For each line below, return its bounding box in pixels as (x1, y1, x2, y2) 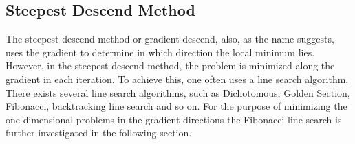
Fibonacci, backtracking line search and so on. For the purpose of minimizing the (6, 99, 347, 113)
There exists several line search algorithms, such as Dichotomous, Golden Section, (6, 85, 350, 99)
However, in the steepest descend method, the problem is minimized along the (6, 58, 335, 73)
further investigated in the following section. (6, 125, 192, 140)
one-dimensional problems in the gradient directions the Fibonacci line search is (6, 112, 342, 126)
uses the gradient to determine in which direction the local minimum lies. (6, 45, 315, 59)
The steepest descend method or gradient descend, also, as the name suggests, (6, 32, 334, 46)
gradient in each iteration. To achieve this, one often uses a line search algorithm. (6, 71, 349, 86)
